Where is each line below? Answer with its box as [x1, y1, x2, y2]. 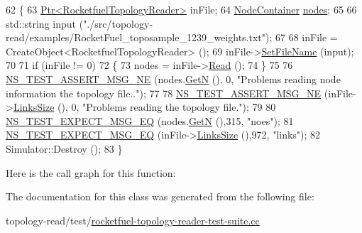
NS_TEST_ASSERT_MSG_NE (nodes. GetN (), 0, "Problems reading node [6, 71, 341, 86]
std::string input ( [6, 16, 84, 31]
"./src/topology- [83, 16, 153, 31]
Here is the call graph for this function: [6, 165, 176, 180]
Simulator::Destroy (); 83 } [6, 141, 123, 156]
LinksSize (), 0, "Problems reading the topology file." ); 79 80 [13, 99, 276, 114]
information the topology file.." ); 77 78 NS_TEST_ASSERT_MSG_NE [6, 85, 322, 100]
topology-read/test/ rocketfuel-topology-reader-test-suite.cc [6, 212, 260, 227]
